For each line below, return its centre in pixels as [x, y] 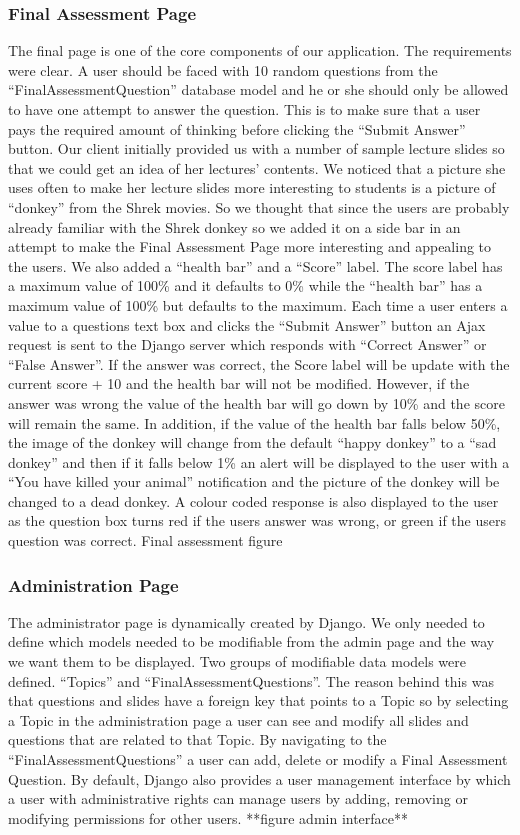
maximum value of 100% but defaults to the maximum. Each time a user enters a [258, 304]
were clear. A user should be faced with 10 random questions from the [223, 69]
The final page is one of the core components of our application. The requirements [260, 50]
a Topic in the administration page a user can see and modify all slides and [238, 719]
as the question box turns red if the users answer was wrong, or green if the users [257, 520]
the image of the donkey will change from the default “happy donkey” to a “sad [252, 442]
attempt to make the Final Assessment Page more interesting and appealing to [250, 246]
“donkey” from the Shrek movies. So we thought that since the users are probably [259, 206]
